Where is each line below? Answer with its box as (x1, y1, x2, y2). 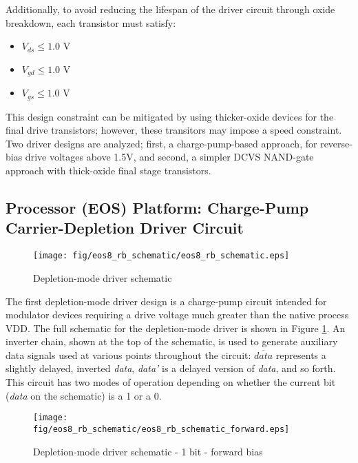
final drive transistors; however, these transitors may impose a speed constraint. (6, 123, 342, 137)
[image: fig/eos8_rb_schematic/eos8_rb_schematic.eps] (33, 251, 290, 261)
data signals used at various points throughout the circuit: (6, 347, 251, 362)
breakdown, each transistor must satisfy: (6, 15, 176, 30)
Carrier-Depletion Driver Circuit (6, 217, 244, 238)
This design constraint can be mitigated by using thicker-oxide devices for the (6, 109, 334, 123)
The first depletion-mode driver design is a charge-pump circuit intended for (6, 294, 327, 308)
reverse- (320, 136, 352, 150)
